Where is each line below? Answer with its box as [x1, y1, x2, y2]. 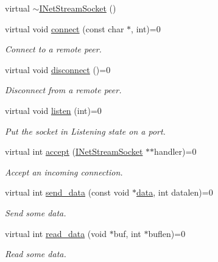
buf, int [113, 227, 141, 239]
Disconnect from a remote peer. [5, 83, 122, 96]
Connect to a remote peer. [5, 43, 102, 55]
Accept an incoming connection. [5, 165, 123, 178]
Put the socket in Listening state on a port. [5, 124, 166, 137]
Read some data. [5, 247, 66, 260]
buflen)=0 [148, 227, 186, 239]
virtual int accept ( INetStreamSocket [5, 145, 143, 158]
